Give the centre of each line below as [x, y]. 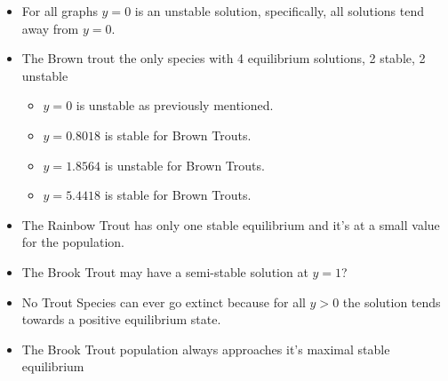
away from [50, 28]
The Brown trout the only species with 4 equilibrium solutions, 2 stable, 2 [224, 58]
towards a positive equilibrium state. [121, 319]
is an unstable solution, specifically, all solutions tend [280, 11]
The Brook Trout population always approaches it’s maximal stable [206, 349]
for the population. [73, 242]
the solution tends [392, 302]
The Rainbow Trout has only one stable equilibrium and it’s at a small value [231, 224]
